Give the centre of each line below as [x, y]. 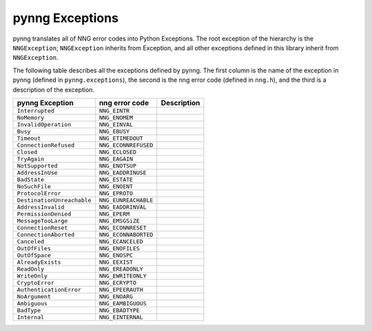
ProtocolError [39, 193]
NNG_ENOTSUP [118, 165]
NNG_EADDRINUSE [123, 172]
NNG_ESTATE [116, 179]
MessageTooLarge [42, 221]
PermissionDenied [44, 214]
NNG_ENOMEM [116, 117]
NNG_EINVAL [116, 124]
